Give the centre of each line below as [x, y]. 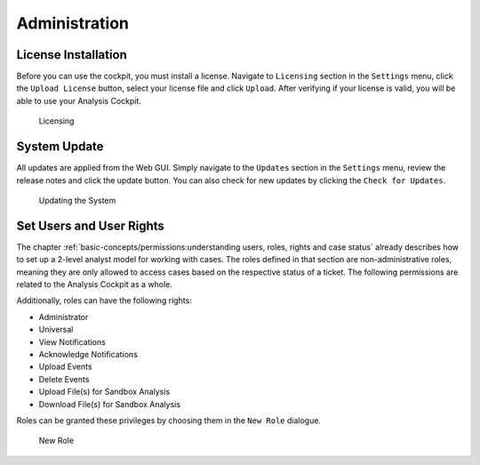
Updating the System [77, 200]
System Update [60, 147]
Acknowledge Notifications [88, 354]
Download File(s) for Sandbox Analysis [110, 404]
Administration [72, 23]
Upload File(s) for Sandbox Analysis [104, 392]
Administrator [64, 317]
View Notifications [72, 341]
